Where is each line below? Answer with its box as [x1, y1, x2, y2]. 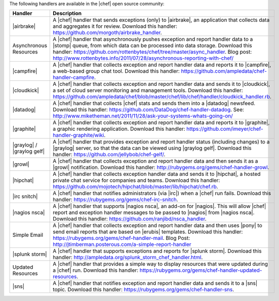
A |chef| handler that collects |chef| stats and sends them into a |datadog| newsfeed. [53, 100, 256, 107]
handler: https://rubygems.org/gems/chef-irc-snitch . [53, 196, 178, 203]
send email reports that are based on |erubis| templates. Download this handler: [53, 228, 243, 235]
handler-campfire [53, 74, 95, 81]
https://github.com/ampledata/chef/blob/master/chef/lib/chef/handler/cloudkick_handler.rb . [53, 93, 272, 101]
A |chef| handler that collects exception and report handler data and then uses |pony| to [53, 222, 263, 229]
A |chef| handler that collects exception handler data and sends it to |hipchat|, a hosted [53, 171, 261, 178]
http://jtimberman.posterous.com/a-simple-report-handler [53, 241, 191, 248]
